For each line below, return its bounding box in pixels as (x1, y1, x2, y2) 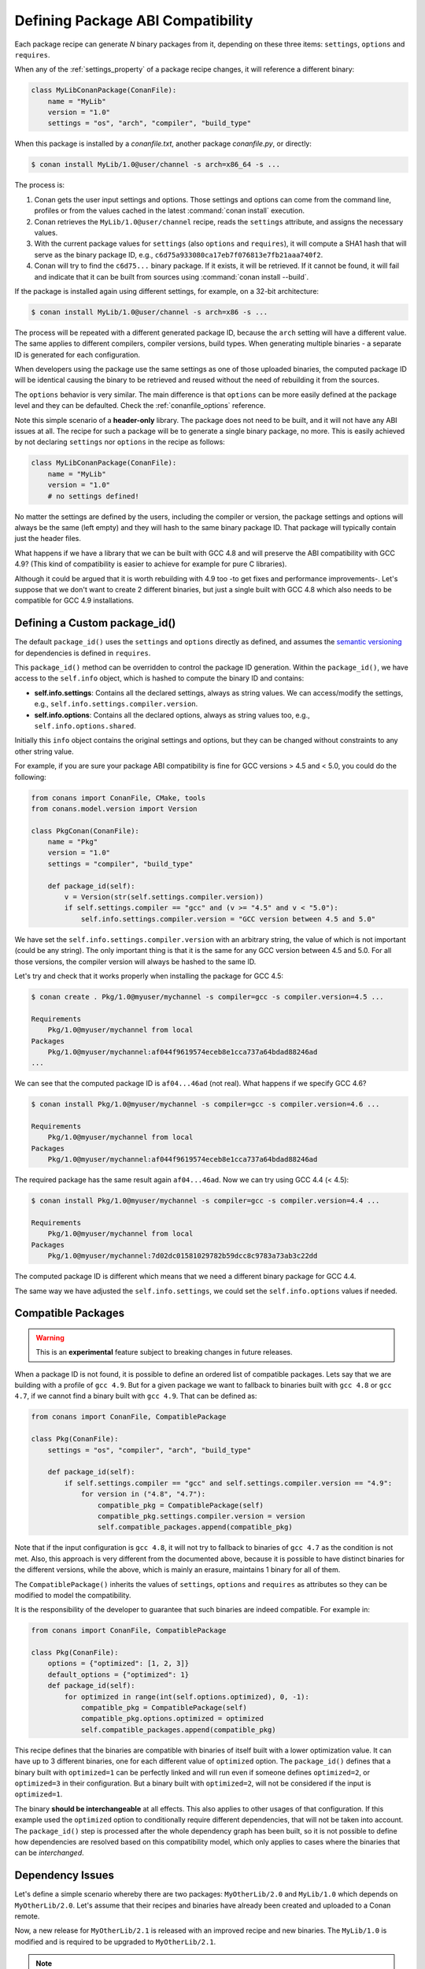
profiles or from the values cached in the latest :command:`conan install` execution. (34, 206, 305, 216)
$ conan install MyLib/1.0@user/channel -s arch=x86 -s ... (31, 307, 268, 317)
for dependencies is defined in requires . (14, 648, 151, 658)
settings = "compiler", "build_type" (47, 859, 194, 868)
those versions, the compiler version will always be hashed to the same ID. (14, 957, 257, 966)
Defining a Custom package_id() (14, 617, 176, 630)
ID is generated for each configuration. (14, 350, 141, 359)
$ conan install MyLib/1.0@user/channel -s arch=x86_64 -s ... (31, 160, 281, 169)
